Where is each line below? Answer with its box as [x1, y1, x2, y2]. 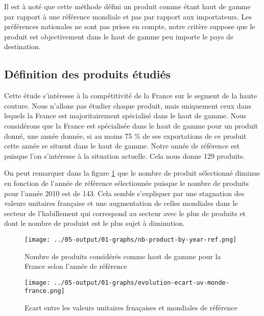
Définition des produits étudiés [4, 66, 171, 82]
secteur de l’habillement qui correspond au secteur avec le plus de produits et [4, 207, 246, 218]
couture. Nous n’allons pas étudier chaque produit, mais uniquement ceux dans [4, 100, 251, 111]
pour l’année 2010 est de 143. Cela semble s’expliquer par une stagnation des [4, 187, 245, 198]
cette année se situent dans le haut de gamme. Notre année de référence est [4, 140, 240, 151]
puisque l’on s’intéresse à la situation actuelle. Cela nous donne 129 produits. [4, 150, 245, 161]
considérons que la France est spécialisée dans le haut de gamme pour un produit [4, 120, 258, 131]
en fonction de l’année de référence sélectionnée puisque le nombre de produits [4, 177, 249, 188]
